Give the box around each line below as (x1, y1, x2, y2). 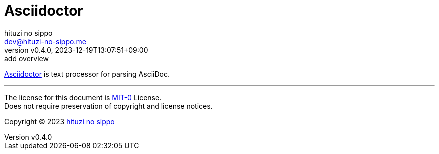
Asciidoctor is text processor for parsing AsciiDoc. (4, 69, 170, 78)
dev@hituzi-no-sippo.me (4, 37, 86, 46)
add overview (4, 54, 49, 63)
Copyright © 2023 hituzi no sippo (4, 117, 115, 126)
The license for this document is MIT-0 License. (4, 93, 162, 102)
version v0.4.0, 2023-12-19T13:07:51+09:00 (4, 45, 148, 54)
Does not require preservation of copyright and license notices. (4, 101, 213, 110)
